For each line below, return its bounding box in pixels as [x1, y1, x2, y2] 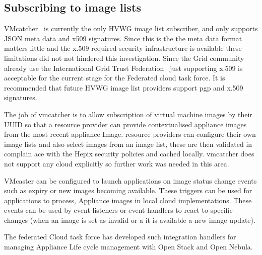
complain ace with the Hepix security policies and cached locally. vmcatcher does [4, 148, 254, 159]
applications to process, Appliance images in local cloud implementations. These [4, 195, 252, 205]
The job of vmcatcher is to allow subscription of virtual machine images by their [4, 109, 252, 119]
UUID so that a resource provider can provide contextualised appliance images [4, 119, 247, 129]
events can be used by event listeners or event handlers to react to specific [4, 205, 233, 215]
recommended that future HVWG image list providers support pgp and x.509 [4, 82, 243, 93]
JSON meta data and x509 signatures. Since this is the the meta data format [4, 33, 242, 43]
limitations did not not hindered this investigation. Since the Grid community [4, 52, 244, 63]
